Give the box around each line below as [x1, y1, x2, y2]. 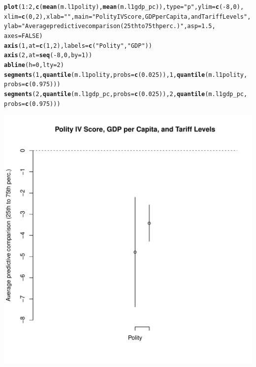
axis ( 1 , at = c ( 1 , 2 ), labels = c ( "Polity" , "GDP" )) [4, 42, 152, 49]
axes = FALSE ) [4, 32, 43, 39]
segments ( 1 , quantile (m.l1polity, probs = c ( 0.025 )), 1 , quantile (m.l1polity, [4, 71, 248, 78]
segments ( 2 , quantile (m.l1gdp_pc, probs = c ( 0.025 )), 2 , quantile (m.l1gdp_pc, [4, 90, 248, 98]
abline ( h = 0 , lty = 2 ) [4, 61, 64, 68]
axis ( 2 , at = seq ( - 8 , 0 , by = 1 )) [4, 52, 93, 59]
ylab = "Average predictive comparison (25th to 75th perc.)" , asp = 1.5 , [4, 23, 216, 30]
